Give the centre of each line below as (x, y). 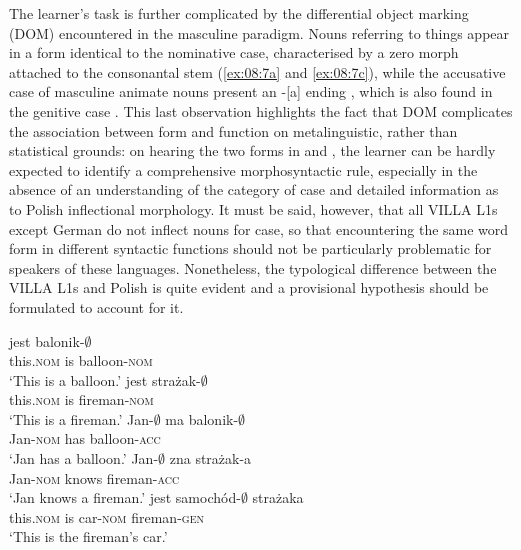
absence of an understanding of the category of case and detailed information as (254, 189)
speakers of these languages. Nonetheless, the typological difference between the (253, 267)
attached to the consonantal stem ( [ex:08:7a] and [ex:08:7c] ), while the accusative (257, 71)
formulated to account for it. (96, 306)
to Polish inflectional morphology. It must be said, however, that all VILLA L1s (253, 208)
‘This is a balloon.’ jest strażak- (105, 379)
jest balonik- (47, 340)
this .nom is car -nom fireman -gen (106, 516)
